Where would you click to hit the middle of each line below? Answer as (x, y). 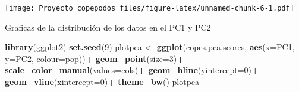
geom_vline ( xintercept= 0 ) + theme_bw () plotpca (102, 82)
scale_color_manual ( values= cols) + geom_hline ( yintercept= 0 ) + (132, 70)
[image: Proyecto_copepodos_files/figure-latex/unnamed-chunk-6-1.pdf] (149, 8)
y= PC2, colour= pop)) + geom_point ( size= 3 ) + (95, 58)
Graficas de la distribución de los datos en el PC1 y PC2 (108, 27)
